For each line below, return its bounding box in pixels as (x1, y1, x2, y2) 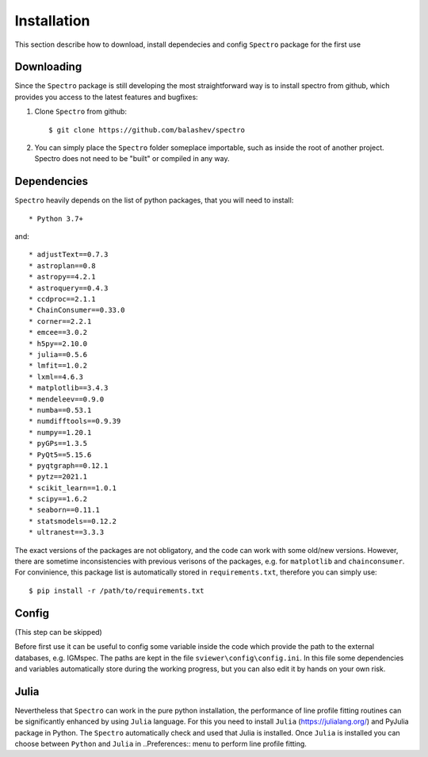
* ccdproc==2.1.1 (29, 294, 96, 304)
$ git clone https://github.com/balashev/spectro (48, 125, 246, 134)
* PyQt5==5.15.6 (29, 450, 92, 459)
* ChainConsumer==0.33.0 (29, 305, 125, 315)
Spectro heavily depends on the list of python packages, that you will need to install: (14, 195, 294, 206)
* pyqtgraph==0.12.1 (29, 461, 109, 470)
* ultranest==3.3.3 (29, 528, 105, 537)
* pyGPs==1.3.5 (29, 439, 88, 448)
